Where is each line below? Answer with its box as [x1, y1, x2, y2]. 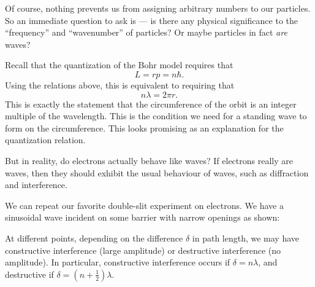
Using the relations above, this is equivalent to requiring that [5, 78, 235, 91]
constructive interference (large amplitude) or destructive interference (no [5, 243, 281, 256]
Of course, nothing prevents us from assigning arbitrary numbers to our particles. [5, 2, 311, 14]
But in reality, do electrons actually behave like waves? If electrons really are [5, 154, 293, 167]
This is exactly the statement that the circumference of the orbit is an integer [5, 97, 297, 110]
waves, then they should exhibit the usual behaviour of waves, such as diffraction [5, 166, 309, 179]
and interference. [5, 178, 67, 191]
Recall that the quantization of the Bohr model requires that [5, 58, 233, 71]
